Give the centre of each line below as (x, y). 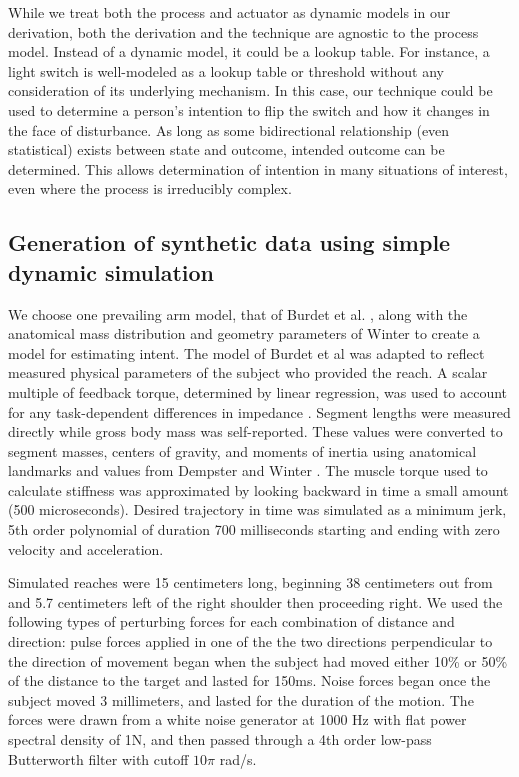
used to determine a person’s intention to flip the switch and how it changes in (249, 109)
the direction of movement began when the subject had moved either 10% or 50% (258, 660)
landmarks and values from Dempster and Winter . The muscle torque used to (248, 470)
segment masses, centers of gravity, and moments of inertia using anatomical (242, 450)
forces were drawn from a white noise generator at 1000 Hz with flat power (237, 719)
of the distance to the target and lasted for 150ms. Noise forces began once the (249, 680)
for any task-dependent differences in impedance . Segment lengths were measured (259, 411)
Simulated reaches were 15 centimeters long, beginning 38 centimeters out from (250, 582)
